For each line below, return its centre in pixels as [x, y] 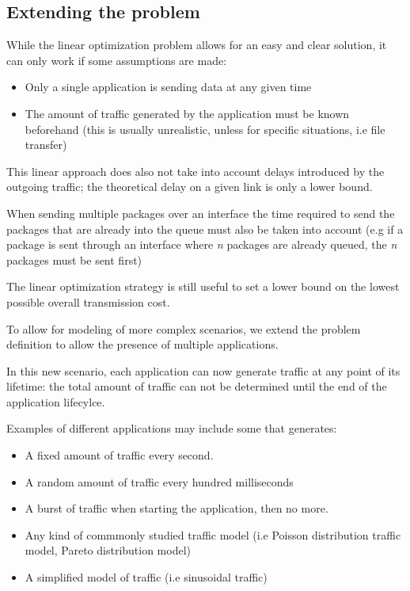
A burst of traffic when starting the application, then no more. [177, 508]
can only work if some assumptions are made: [117, 60]
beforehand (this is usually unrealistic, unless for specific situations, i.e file [205, 129]
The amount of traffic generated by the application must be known [187, 113]
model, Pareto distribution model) [108, 550]
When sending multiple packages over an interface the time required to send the [201, 213]
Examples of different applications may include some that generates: [172, 428]
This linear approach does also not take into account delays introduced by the [196, 171]
